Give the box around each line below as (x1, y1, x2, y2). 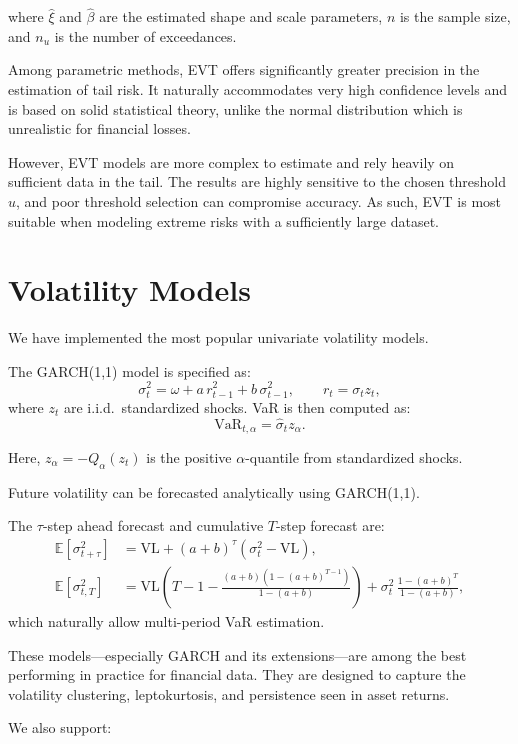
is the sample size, (399, 6, 511, 27)
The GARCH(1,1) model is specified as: (8, 360, 251, 381)
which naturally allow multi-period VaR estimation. (8, 611, 325, 632)
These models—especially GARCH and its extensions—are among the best (8, 644, 467, 665)
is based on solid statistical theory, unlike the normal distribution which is (8, 98, 463, 119)
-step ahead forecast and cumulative (42, 515, 264, 536)
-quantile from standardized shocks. (245, 446, 463, 467)
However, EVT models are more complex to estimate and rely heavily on (8, 151, 455, 172)
